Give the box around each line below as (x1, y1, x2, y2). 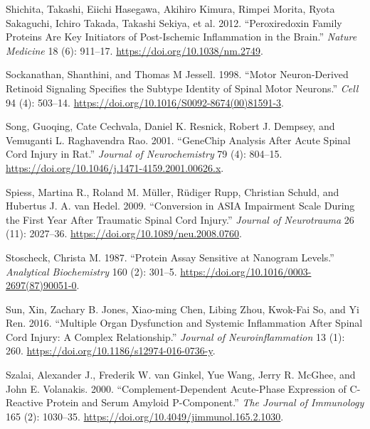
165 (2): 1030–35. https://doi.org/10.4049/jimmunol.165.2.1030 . (6, 408, 284, 423)
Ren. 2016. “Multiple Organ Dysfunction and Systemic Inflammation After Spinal (6, 315, 363, 330)
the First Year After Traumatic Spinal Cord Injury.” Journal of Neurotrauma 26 (6, 212, 354, 227)
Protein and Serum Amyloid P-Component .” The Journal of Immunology (46, 395, 364, 410)
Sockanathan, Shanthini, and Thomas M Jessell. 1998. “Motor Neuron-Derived (6, 67, 349, 82)
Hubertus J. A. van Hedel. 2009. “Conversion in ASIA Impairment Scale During (6, 198, 355, 213)
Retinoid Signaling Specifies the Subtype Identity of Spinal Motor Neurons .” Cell (6, 80, 359, 95)
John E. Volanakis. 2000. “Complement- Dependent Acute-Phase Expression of (6, 381, 347, 396)
